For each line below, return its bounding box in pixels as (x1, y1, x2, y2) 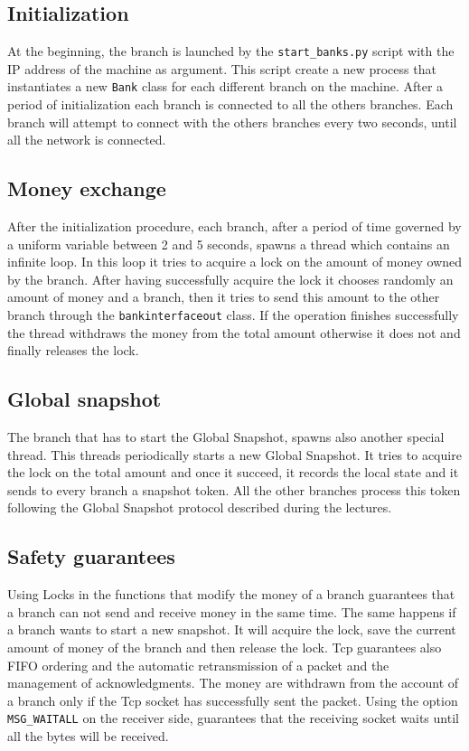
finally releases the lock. (7, 341, 139, 360)
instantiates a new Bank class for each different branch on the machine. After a (7, 77, 444, 96)
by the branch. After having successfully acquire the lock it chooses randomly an (7, 269, 454, 288)
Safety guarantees (7, 542, 175, 570)
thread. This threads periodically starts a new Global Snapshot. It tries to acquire (7, 445, 462, 464)
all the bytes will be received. (7, 727, 169, 746)
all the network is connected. (7, 130, 166, 149)
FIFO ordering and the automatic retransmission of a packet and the (7, 655, 389, 674)
